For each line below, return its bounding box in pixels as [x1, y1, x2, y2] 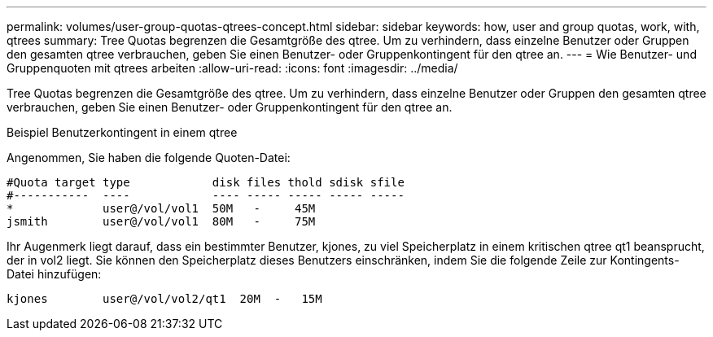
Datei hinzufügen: [7, 267, 102, 281]
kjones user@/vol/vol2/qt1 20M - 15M [7, 292, 322, 305]
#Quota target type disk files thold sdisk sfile [7, 176, 405, 189]
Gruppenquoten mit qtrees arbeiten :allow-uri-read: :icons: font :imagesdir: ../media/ [7, 61, 458, 75]
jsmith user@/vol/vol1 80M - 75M [7, 215, 316, 228]
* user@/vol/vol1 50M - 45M [7, 202, 316, 215]
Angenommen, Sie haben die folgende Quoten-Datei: [7, 151, 291, 164]
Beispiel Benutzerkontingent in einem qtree [7, 125, 238, 139]
